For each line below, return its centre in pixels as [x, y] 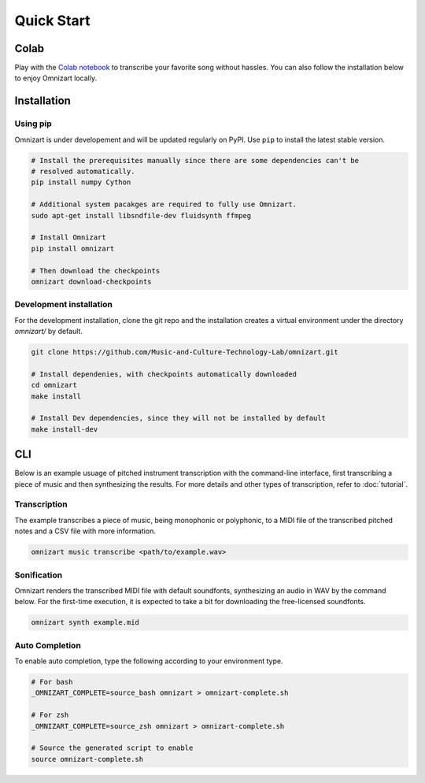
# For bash [52, 682]
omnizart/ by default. [48, 332]
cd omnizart [54, 385]
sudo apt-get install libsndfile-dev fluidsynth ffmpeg [141, 215]
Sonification [39, 575]
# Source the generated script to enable [112, 748]
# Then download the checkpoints [96, 271]
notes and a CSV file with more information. [85, 531]
